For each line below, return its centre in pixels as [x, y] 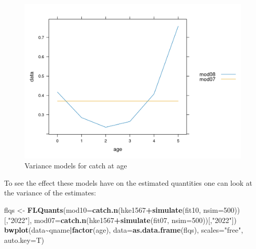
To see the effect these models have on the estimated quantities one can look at [128, 182]
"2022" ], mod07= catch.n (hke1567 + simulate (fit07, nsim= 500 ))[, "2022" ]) [122, 220]
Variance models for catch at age [76, 166]
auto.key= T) [24, 240]
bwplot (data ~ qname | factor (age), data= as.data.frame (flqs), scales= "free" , [124, 230]
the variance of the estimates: [50, 193]
